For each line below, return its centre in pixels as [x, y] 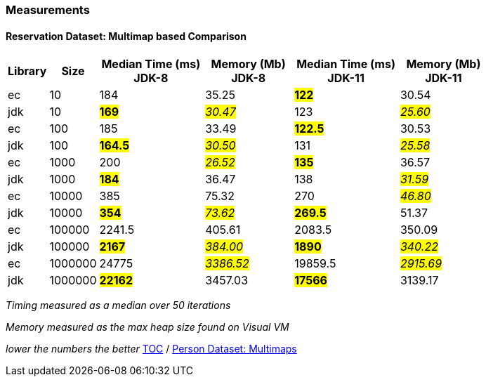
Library [27, 71]
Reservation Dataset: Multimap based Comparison [126, 36]
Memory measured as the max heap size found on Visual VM [147, 327]
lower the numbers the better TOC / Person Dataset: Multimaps [151, 349]
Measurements [48, 10]
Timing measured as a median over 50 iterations [118, 305]
